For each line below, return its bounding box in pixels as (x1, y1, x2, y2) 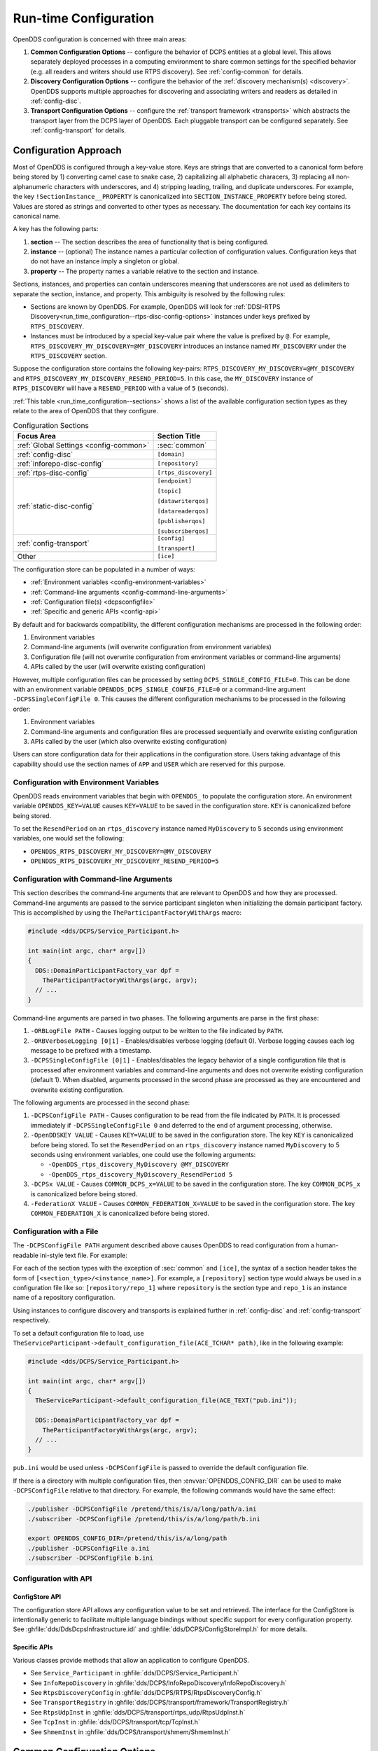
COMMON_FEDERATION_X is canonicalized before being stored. (30, 1209, 210, 1218)
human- (316, 1241, 339, 1250)
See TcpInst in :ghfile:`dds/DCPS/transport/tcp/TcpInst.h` (30, 1718, 201, 1726)
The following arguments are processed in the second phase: (13, 1098, 190, 1107)
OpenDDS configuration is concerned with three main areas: (13, 35, 187, 43)
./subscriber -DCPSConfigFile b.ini (27, 1554, 154, 1562)
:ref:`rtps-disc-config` (17, 468, 90, 478)
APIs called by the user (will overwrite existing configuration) (30, 663, 206, 671)
